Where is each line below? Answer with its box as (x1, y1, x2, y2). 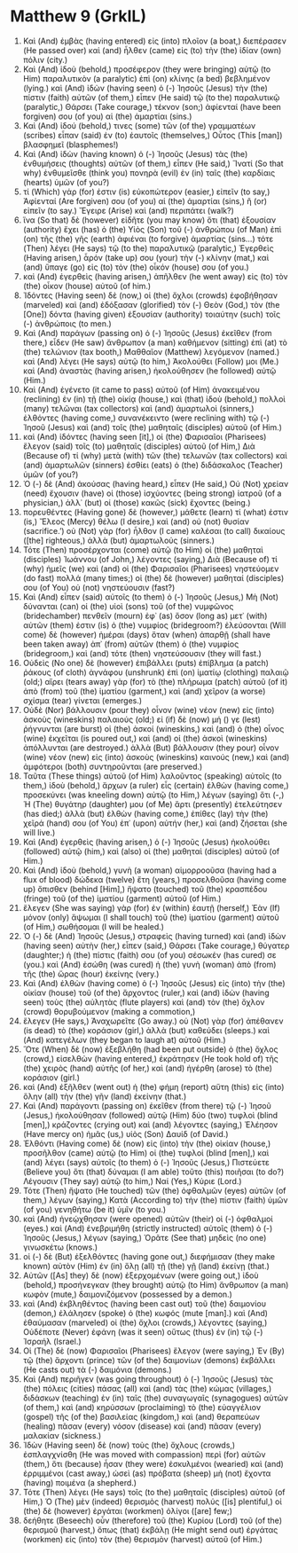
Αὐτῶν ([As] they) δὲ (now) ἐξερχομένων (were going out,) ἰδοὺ (22, 1270, 259, 1281)
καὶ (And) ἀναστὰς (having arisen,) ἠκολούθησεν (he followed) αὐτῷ (22, 365, 277, 376)
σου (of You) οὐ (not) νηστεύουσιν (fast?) (22, 582, 176, 592)
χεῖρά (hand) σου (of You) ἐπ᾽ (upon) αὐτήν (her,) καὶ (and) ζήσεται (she (22, 818, 287, 828)
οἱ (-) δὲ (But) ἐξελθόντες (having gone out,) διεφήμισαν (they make (22, 1251, 276, 1261)
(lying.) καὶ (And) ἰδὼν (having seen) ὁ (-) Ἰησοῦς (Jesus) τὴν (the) (22, 82, 269, 93)
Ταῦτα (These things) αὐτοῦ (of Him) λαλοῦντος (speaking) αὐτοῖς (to (22, 770, 282, 781)
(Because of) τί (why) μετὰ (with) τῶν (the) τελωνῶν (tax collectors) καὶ (22, 450, 287, 460)
